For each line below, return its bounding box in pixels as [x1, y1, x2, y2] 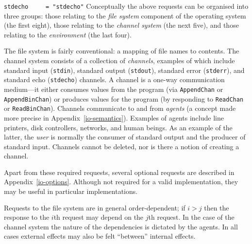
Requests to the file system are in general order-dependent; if [4, 202, 185, 212]
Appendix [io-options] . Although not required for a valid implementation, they [4, 176, 238, 187]
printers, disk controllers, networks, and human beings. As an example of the [4, 122, 233, 132]
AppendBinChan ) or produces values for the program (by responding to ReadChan [4, 93, 244, 104]
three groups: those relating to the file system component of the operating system [4, 10, 246, 20]
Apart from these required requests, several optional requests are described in [4, 167, 235, 177]
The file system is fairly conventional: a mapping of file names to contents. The [4, 46, 239, 56]
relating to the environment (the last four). [4, 29, 132, 39]
